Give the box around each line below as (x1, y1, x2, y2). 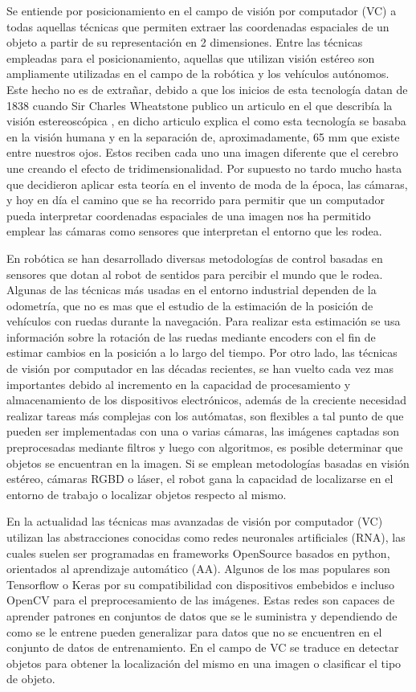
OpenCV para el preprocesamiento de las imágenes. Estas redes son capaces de (6, 592, 395, 608)
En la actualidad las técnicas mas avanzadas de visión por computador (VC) (6, 513, 383, 530)
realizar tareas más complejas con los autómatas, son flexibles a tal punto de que (6, 407, 404, 424)
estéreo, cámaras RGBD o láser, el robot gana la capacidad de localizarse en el (6, 470, 394, 487)
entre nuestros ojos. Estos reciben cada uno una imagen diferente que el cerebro (6, 144, 398, 161)
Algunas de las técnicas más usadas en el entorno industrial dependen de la (6, 281, 377, 298)
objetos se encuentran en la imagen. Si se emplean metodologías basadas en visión (6, 454, 410, 471)
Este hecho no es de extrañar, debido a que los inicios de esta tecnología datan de (6, 80, 408, 97)
